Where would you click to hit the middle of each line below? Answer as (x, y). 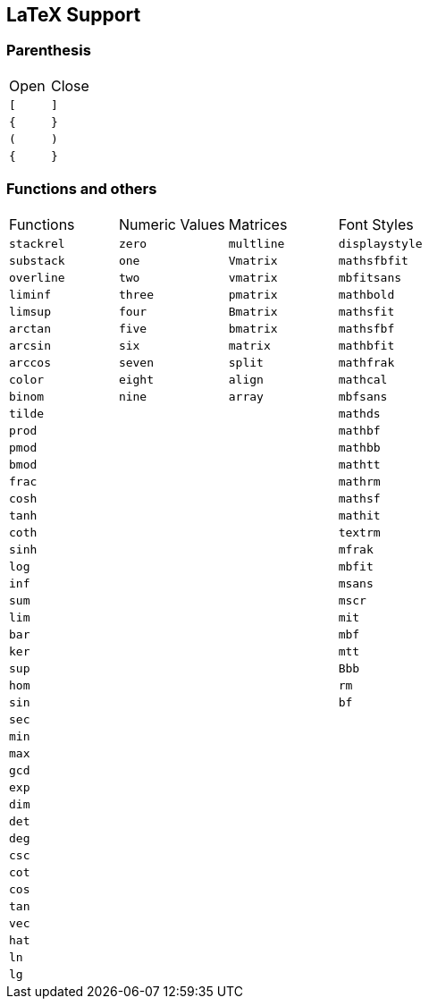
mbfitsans (370, 277)
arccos (30, 362)
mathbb (359, 447)
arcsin (30, 345)
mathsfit (366, 311)
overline (37, 277)
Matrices (258, 224)
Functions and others (82, 189)
